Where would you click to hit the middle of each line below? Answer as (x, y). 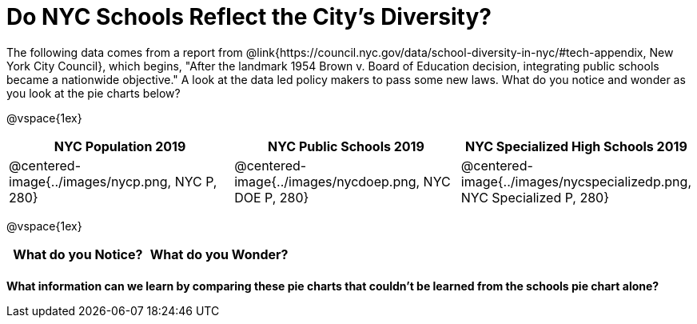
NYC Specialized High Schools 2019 (576, 146)
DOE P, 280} (272, 197)
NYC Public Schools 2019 (346, 146)
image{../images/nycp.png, (90, 181)
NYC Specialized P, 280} (535, 197)
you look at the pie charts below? (94, 93)
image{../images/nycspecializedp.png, (576, 181)
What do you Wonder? (219, 254)
